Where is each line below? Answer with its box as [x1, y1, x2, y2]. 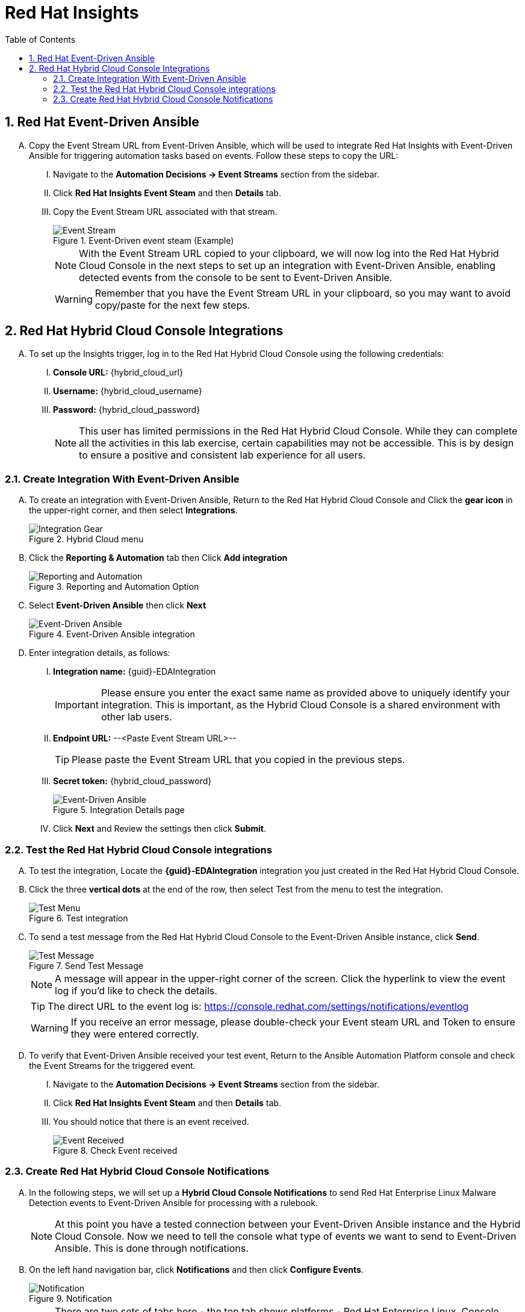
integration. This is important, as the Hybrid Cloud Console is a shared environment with [101, 699, 500, 711]
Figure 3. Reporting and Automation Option [29, 581, 199, 592]
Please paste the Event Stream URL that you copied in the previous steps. [72, 753, 405, 766]
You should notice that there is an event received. [53, 1116, 249, 1127]
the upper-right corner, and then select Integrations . [29, 505, 238, 516]
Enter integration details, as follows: [29, 648, 170, 658]
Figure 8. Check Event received [53, 1145, 178, 1156]
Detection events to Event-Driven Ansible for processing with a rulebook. [29, 1197, 318, 1208]
